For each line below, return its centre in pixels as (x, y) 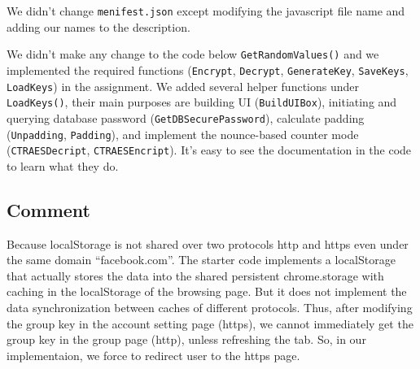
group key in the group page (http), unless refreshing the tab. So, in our (186, 339)
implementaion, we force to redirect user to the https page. (153, 355)
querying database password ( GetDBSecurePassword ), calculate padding (186, 117)
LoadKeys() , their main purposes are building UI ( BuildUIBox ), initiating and (202, 102)
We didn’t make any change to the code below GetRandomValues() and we (193, 54)
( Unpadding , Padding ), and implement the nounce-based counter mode (183, 134)
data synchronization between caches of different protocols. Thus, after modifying (210, 308)
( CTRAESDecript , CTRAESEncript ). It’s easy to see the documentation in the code (209, 150)
